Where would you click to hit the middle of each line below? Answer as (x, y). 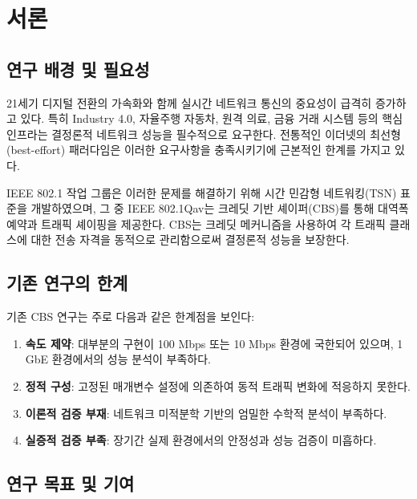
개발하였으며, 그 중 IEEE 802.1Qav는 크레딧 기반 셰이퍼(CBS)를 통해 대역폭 (220, 208)
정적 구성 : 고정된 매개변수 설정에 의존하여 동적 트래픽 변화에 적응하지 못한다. (218, 385)
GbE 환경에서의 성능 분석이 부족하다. (118, 359)
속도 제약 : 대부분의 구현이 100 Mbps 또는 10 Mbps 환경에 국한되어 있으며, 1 (214, 343)
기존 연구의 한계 (67, 283)
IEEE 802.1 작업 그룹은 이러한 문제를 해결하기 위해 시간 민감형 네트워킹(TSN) (202, 192)
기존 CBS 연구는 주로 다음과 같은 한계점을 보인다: (131, 316)
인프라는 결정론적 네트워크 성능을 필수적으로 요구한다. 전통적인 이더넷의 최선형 (204, 134)
